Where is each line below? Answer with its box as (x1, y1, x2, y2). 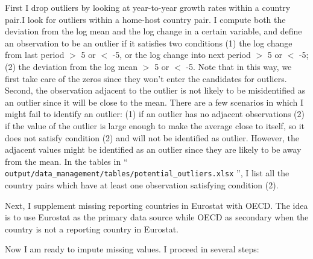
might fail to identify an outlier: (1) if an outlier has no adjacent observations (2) (5, 107, 305, 120)
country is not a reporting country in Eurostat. (5, 222, 179, 235)
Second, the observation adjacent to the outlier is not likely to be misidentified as (5, 84, 306, 97)
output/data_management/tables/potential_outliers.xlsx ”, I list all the (5, 167, 289, 179)
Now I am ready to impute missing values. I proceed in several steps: (5, 243, 259, 255)
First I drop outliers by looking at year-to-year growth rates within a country (5, 1, 291, 13)
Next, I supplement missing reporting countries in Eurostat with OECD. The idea (5, 199, 308, 211)
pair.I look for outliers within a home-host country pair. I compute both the (5, 13, 286, 25)
